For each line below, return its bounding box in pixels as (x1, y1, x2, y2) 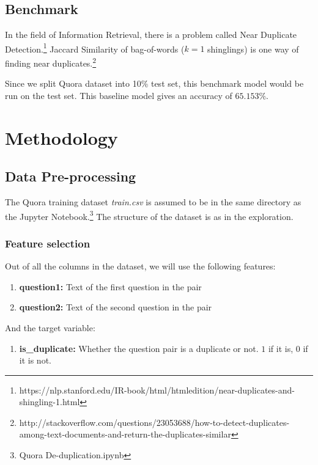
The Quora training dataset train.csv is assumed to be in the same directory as (5, 196, 301, 208)
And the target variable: (5, 321, 95, 334)
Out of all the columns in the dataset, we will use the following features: (5, 260, 276, 273)
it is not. (19, 354, 51, 367)
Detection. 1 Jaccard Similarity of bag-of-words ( (5, 40, 185, 55)
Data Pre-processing (5, 167, 136, 186)
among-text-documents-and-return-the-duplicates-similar (19, 428, 231, 441)
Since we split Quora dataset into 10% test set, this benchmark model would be (5, 77, 304, 90)
